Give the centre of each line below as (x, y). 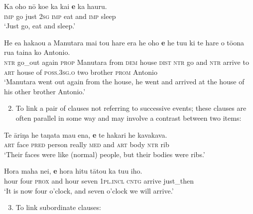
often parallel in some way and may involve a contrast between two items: (128, 117)
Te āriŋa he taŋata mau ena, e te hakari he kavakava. (86, 134)
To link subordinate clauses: (58, 207)
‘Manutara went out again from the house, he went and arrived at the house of (124, 82)
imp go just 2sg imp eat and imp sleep (60, 16)
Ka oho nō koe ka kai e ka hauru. (56, 6)
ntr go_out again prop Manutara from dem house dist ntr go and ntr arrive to (126, 62)
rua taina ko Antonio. (37, 52)
